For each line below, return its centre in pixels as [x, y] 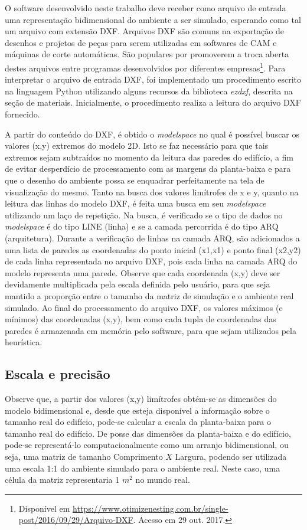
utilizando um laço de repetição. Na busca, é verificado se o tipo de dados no [144, 215]
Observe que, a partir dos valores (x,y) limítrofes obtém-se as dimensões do [141, 399]
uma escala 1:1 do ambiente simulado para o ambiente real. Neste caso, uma [143, 468]
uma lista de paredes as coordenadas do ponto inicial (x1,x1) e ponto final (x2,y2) [153, 249]
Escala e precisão [58, 374]
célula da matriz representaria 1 [62, 480]
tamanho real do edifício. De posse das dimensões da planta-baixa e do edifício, [148, 433]
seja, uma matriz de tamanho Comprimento [84, 457]
